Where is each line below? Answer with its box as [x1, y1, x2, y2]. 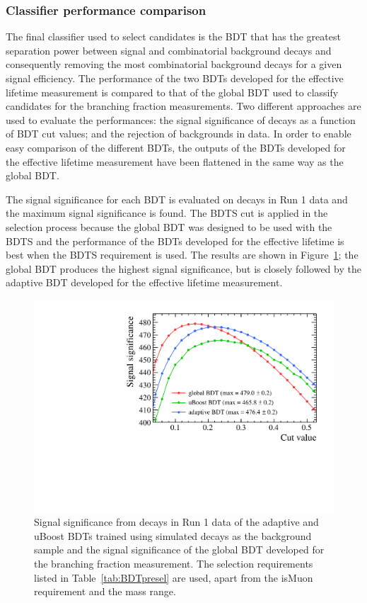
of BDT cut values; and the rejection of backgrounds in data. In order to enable [6, 126, 351, 141]
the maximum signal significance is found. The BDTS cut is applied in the [6, 205, 328, 220]
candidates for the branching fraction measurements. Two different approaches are [6, 98, 361, 113]
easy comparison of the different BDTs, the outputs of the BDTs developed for [6, 140, 346, 154]
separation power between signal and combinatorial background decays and [6, 43, 332, 57]
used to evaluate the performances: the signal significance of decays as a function [6, 112, 356, 127]
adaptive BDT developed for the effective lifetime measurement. [6, 275, 283, 290]
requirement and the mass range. [34, 584, 176, 599]
